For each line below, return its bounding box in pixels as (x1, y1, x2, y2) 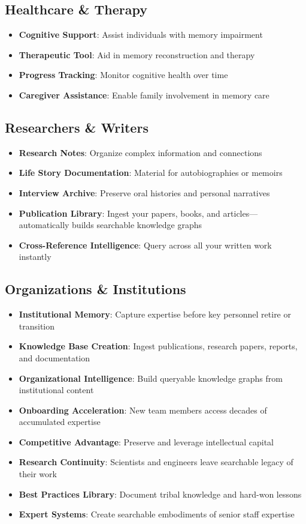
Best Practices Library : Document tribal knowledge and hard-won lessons (19, 487, 302, 500)
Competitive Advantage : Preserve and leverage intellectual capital (19, 435, 274, 448)
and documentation (19, 351, 90, 364)
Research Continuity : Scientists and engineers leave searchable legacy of (19, 456, 293, 468)
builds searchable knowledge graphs (72, 218, 202, 231)
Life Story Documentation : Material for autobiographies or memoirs (19, 166, 283, 179)
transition (19, 319, 55, 332)
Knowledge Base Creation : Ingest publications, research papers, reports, (19, 340, 298, 352)
